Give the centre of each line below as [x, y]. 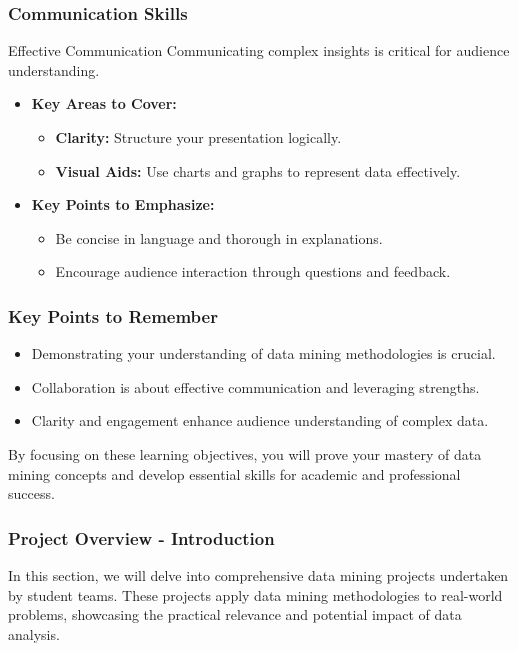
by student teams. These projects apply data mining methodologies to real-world [255, 594]
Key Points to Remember [113, 315]
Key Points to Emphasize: [123, 204]
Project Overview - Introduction [141, 537]
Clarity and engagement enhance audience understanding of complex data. [260, 420]
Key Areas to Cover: [104, 103]
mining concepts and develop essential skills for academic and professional [234, 473]
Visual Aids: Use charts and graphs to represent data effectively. [258, 170]
